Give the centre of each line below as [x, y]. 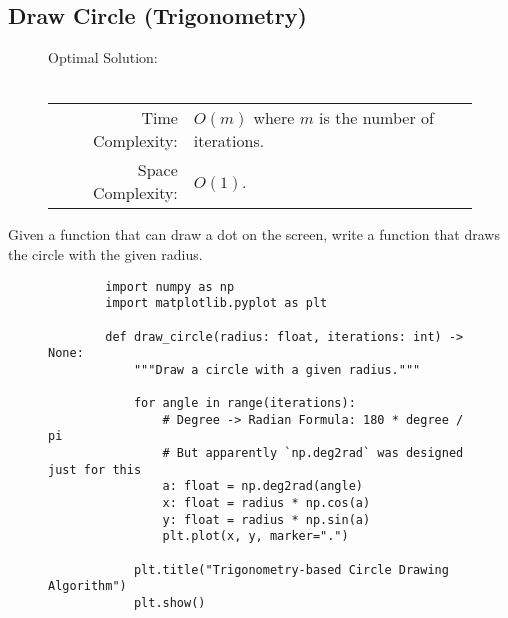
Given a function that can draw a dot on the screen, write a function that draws [254, 234]
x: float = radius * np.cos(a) [266, 503]
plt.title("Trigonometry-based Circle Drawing [291, 569]
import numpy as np [170, 286]
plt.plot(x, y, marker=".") [255, 536]
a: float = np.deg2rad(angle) [262, 486]
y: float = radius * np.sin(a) [266, 519]
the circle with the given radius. [105, 253]
